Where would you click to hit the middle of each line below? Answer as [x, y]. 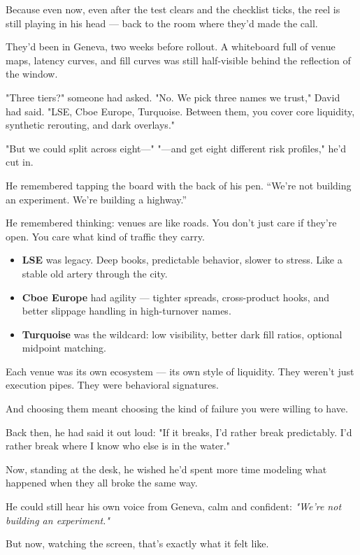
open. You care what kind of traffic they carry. [105, 236]
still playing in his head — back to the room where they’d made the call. [162, 23]
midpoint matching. [64, 348]
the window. [32, 74]
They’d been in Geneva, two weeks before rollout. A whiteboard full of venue [171, 46]
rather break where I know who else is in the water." [118, 446]
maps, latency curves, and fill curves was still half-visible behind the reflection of [178, 60]
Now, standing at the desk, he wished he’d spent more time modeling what [166, 469]
